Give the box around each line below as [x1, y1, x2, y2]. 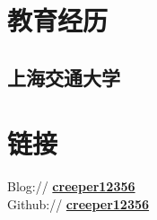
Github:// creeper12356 [7, 194, 150, 213]
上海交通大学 [7, 63, 120, 91]
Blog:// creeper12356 [7, 177, 135, 196]
